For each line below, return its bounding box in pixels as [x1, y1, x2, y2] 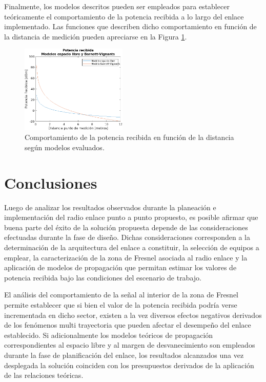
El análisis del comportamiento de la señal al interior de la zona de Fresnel [4, 289, 239, 300]
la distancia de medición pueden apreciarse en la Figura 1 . [4, 31, 187, 42]
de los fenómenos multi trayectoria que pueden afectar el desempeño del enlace [4, 319, 251, 330]
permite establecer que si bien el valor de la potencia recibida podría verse [4, 299, 237, 310]
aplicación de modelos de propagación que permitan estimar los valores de [4, 262, 237, 273]
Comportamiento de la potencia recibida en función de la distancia [25, 132, 234, 143]
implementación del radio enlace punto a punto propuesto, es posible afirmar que [4, 212, 258, 223]
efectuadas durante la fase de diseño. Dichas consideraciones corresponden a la [4, 232, 250, 243]
